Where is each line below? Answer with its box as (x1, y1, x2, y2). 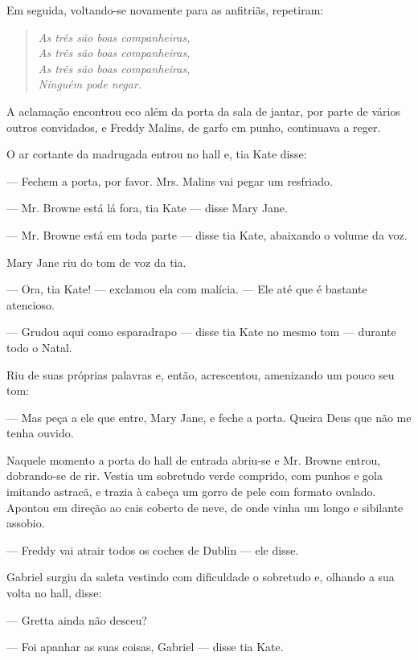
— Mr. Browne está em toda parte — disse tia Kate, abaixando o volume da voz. (6, 226, 408, 243)
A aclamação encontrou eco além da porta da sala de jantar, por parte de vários (6, 102, 400, 119)
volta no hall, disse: (6, 584, 102, 601)
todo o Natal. (6, 338, 72, 355)
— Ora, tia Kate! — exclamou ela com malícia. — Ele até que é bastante (6, 281, 367, 297)
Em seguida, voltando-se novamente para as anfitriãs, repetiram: (6, 2, 324, 18)
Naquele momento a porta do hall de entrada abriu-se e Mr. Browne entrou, (6, 451, 381, 468)
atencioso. (6, 296, 55, 313)
